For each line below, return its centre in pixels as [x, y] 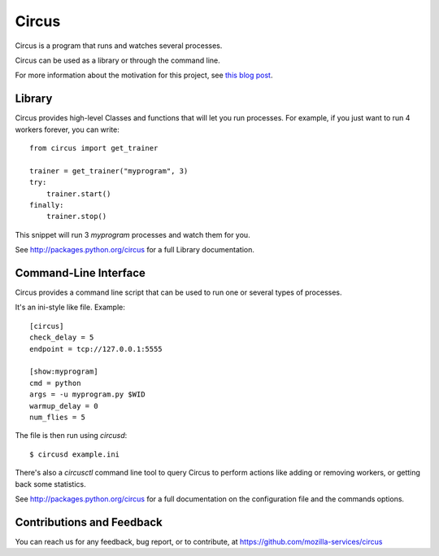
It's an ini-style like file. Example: [70, 307]
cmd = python [55, 383]
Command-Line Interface [80, 273]
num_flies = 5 [57, 417]
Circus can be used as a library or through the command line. [117, 60]
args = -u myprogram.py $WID [87, 394]
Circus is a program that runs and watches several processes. [119, 46]
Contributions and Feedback [89, 522]
